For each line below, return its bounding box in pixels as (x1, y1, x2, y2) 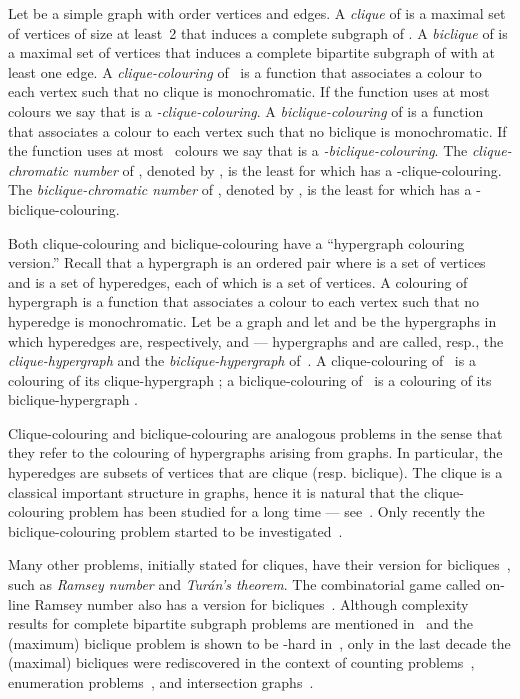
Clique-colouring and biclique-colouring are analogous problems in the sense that (8, 422, 503, 443)
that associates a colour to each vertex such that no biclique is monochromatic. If (8, 120, 507, 141)
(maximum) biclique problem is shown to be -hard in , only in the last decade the (8, 632, 511, 653)
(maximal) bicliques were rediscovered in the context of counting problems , (8, 652, 475, 673)
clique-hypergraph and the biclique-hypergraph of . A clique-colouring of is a (8, 350, 476, 371)
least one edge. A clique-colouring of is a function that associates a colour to (8, 61, 482, 82)
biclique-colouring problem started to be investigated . (8, 520, 343, 541)
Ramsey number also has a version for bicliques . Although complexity (34, 593, 469, 614)
